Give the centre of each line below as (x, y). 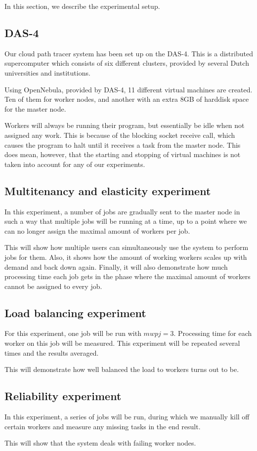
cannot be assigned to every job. (53, 286)
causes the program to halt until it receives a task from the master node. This (123, 144)
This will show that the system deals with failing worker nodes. (100, 443)
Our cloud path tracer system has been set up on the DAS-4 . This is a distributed (129, 53)
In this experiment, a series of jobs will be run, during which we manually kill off (127, 417)
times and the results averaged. (52, 352)
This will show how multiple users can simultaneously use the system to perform (127, 247)
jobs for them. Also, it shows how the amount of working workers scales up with (126, 257)
